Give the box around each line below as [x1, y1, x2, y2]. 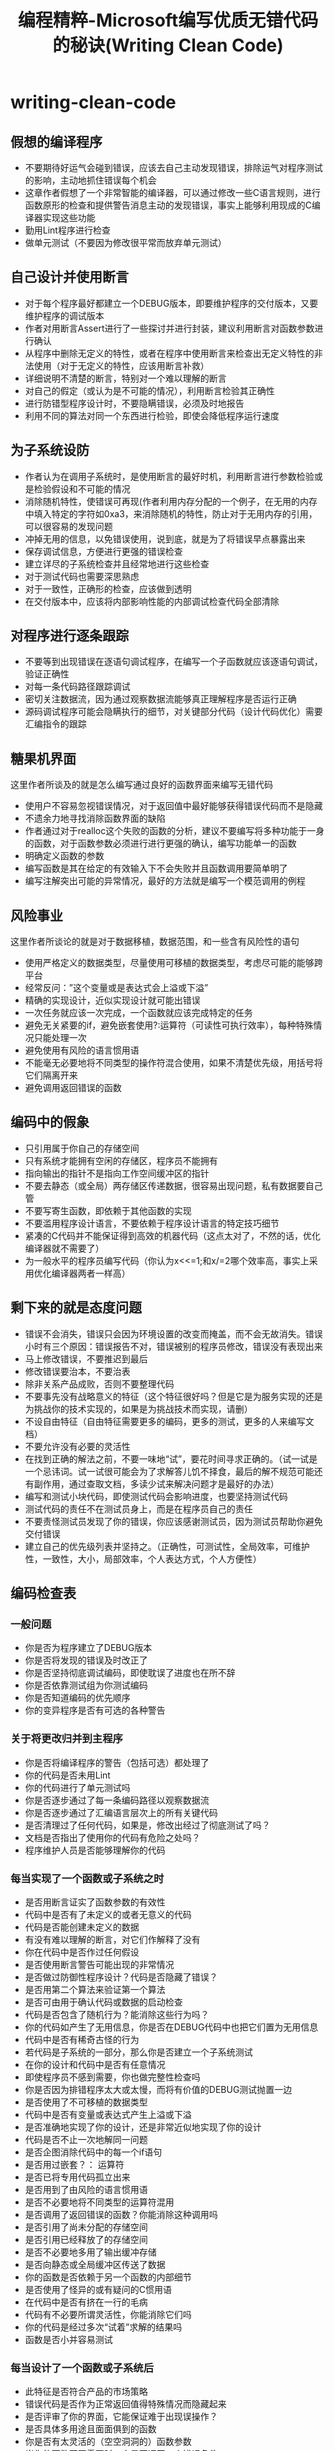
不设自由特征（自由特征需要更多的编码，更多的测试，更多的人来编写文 [24, 1415, 315, 1427]
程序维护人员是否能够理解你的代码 [24, 1844, 166, 1856]
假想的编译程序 [10, 133, 103, 150]
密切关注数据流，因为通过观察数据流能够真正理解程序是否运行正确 [24, 693, 297, 705]
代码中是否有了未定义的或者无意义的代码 [24, 1908, 192, 1920]
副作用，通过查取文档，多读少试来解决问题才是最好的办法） [33, 1477, 280, 1490]
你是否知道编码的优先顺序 [24, 1692, 131, 1704]
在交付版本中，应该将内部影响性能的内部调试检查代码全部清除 [24, 595, 280, 607]
